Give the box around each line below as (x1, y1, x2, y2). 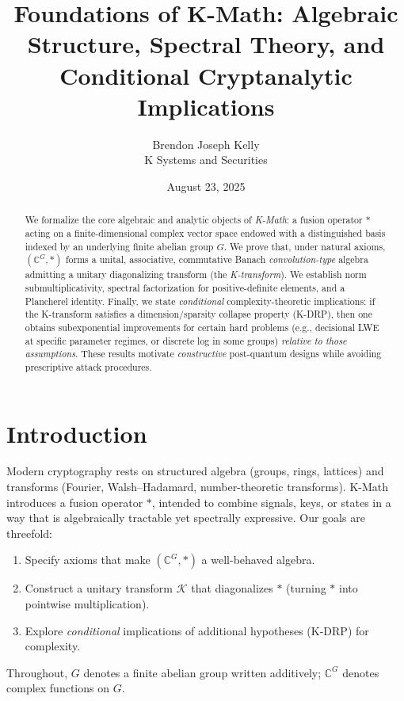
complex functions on (6, 680, 109, 696)
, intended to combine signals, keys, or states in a (151, 493, 391, 510)
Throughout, (6, 664, 68, 680)
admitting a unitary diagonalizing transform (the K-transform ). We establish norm (25, 268, 367, 281)
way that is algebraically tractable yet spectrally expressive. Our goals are (6, 509, 365, 526)
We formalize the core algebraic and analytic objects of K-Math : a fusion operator (25, 213, 363, 227)
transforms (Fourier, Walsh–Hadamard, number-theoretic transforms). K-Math (6, 478, 389, 495)
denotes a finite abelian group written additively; (83, 664, 322, 680)
